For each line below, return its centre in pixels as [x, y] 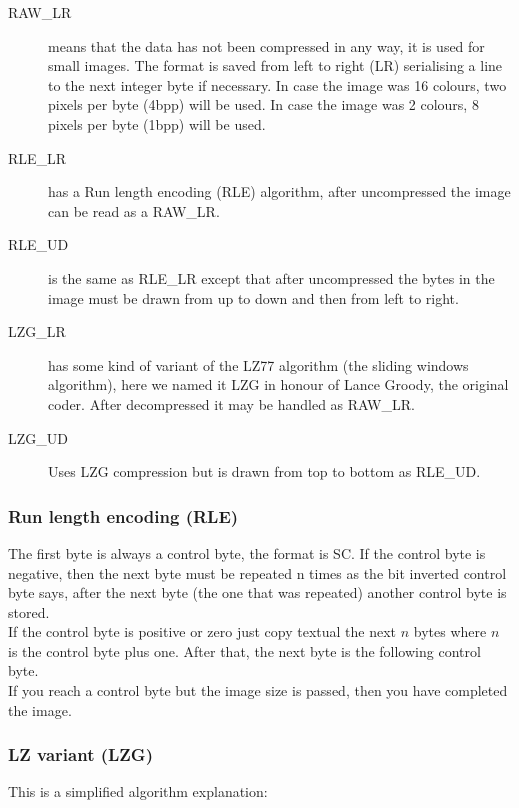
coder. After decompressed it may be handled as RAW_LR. [231, 403]
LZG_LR [37, 331]
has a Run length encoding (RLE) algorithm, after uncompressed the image [279, 191]
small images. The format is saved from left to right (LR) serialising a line [275, 65]
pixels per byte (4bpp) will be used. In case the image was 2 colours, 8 [263, 104]
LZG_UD [38, 437]
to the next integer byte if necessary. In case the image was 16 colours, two [277, 84]
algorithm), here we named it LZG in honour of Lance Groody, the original [278, 384]
